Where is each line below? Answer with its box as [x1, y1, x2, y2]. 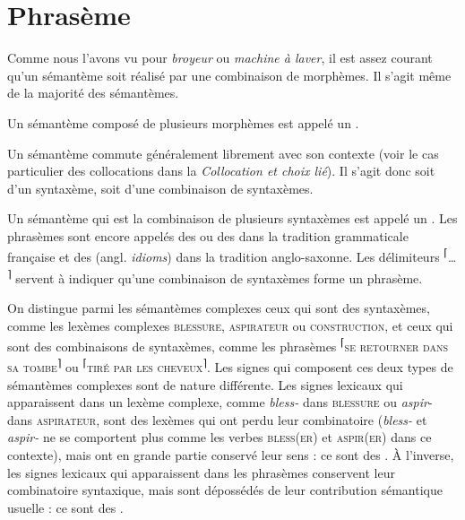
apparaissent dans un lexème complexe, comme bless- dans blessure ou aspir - [7, 393, 433, 412]
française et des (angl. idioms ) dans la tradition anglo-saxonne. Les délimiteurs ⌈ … [7, 245, 457, 266]
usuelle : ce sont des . [7, 498, 124, 516]
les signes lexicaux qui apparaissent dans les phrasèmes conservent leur [7, 463, 395, 481]
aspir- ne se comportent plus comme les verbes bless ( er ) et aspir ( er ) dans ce [7, 428, 432, 446]
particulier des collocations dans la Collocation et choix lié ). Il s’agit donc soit [7, 161, 435, 180]
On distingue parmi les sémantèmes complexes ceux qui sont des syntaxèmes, [7, 298, 430, 316]
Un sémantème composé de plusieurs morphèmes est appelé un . [7, 113, 359, 132]
